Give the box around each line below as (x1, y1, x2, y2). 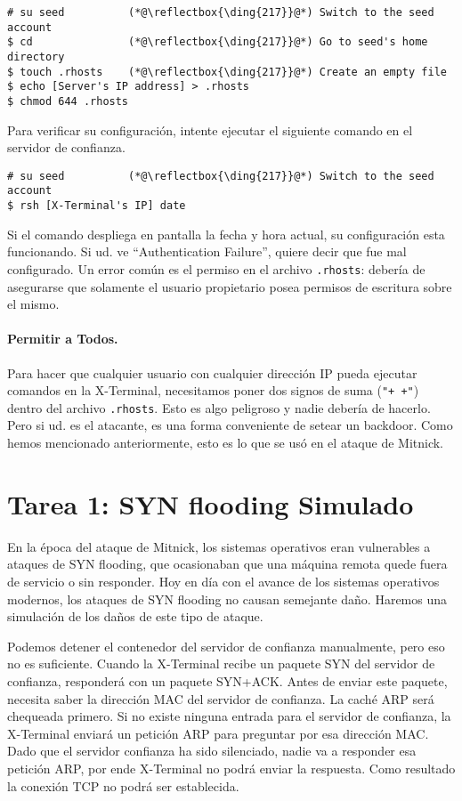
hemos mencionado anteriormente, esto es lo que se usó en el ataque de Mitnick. (7, 433, 443, 452)
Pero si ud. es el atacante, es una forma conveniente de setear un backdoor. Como (7, 416, 453, 434)
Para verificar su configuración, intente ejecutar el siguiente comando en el (7, 120, 413, 139)
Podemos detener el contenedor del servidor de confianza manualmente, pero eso (7, 636, 445, 655)
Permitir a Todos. (7, 329, 118, 348)
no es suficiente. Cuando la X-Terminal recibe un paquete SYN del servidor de (7, 654, 435, 673)
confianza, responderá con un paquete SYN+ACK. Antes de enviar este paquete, (7, 671, 448, 690)
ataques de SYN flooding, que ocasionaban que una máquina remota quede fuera (7, 554, 448, 573)
